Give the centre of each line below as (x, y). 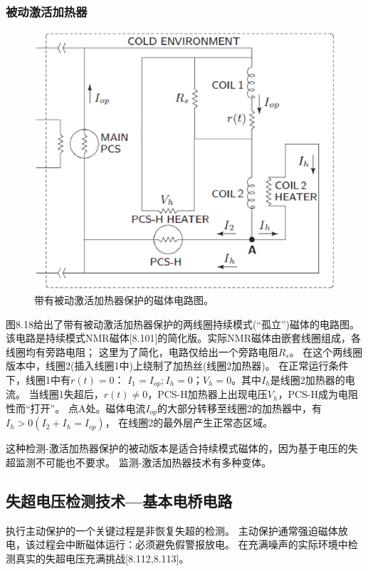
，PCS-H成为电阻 (318, 394)
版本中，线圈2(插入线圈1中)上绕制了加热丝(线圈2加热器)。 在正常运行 (167, 366)
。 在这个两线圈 (326, 351)
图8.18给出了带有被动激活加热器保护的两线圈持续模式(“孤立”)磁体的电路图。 (183, 324)
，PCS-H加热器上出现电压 (207, 394)
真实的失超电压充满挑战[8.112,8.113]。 (102, 558)
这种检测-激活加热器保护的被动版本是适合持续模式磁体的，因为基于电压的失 (182, 448)
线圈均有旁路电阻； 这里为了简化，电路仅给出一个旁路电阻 (142, 351)
